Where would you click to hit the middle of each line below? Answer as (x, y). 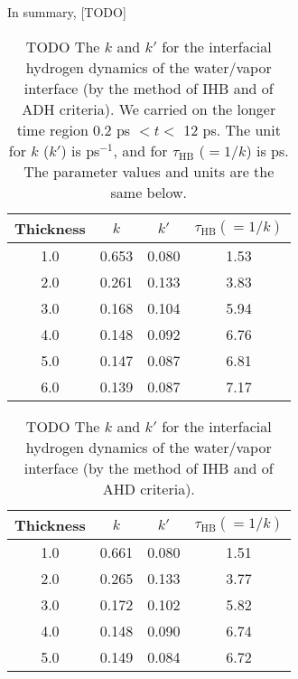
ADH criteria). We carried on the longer (149, 108)
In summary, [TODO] (67, 12)
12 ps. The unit (232, 129)
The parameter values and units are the (149, 171)
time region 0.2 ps (74, 129)
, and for (140, 150)
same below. (149, 192)
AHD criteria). (149, 488)
